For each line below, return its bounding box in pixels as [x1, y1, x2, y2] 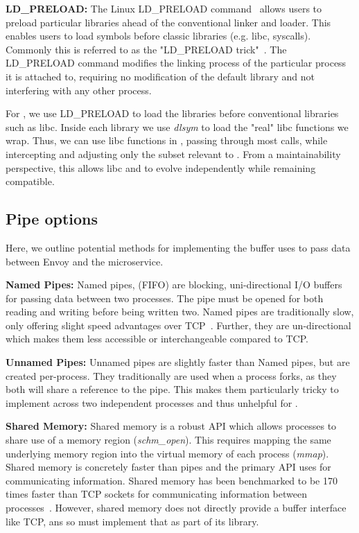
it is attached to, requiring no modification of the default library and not [6, 69, 315, 83]
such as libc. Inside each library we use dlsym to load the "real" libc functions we [6, 119, 349, 134]
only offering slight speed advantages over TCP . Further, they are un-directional [6, 317, 351, 332]
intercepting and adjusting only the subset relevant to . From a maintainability [6, 146, 341, 161]
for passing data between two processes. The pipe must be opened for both [6, 290, 324, 305]
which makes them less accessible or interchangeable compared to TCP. [6, 331, 308, 346]
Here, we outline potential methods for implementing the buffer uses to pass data [6, 240, 351, 254]
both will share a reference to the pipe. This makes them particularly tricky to [6, 382, 339, 396]
